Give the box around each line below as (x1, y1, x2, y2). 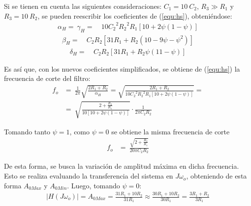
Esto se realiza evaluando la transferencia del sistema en (4, 171, 173, 181)
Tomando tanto (4, 126, 51, 136)
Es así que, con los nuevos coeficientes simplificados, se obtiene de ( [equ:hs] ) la (4, 63, 240, 74)
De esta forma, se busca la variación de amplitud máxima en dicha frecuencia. (4, 161, 239, 171)
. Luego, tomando (67, 180, 120, 190)
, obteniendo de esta (186, 171, 247, 181)
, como (69, 126, 90, 136)
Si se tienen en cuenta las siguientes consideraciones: (4, 1, 162, 11)
